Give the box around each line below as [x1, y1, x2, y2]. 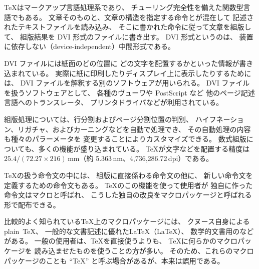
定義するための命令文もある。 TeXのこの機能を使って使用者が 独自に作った [4, 179, 253, 190]
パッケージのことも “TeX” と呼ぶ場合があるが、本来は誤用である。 [4, 255, 224, 265]
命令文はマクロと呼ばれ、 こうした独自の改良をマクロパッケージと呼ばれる [4, 189, 252, 200]
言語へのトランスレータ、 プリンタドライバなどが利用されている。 [4, 97, 223, 107]
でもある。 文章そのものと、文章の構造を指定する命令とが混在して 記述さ [11, 11, 254, 22]
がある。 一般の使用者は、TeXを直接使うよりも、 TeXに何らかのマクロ [4, 235, 237, 246]
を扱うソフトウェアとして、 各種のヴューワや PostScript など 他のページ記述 [4, 87, 255, 97]
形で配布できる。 [4, 199, 60, 209]
